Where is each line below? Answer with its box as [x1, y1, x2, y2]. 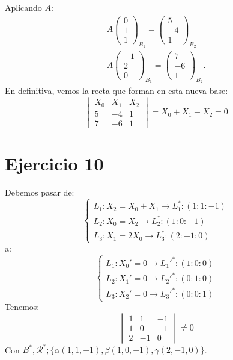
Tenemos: [5, 300, 40, 313]
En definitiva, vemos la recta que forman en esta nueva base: [5, 84, 228, 97]
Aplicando [5, 1, 42, 13]
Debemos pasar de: [5, 185, 74, 198]
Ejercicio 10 [5, 151, 104, 175]
